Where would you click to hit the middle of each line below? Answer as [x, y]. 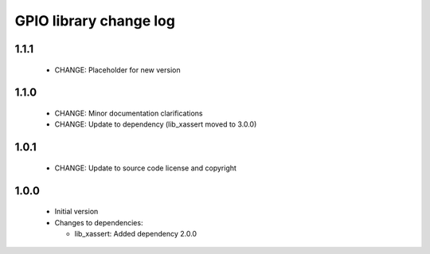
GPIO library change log [95, 21]
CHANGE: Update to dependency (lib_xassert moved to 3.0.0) [156, 124]
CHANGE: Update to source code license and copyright [145, 168]
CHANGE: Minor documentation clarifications [129, 113]
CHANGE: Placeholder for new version [117, 70]
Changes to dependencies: [99, 222]
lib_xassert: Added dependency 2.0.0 [136, 233]
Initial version [76, 212]
